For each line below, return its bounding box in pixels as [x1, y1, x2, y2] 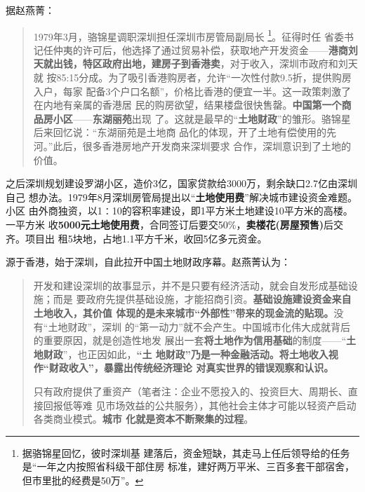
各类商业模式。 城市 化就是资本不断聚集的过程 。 [33, 411, 254, 426]
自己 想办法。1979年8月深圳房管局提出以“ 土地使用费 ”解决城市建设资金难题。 [6, 189, 357, 204]
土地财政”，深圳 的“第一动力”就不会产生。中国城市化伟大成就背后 [48, 319, 350, 334]
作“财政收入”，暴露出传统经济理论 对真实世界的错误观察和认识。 [33, 360, 334, 375]
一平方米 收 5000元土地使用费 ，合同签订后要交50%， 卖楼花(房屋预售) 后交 [6, 217, 344, 231]
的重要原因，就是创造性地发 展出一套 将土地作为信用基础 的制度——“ [33, 333, 347, 348]
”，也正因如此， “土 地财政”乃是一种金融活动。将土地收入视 [62, 346, 338, 361]
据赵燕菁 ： [6, 3, 55, 17]
